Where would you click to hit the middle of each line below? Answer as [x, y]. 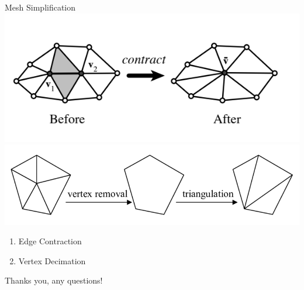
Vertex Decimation [52, 260]
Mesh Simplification [40, 7]
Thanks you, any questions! [54, 280]
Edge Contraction [50, 241]
